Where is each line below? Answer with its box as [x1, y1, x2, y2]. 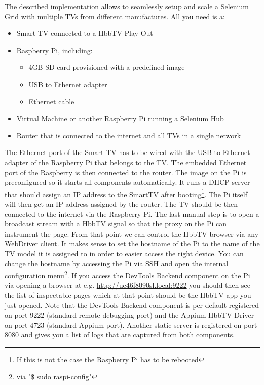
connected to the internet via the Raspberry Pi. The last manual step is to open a [5, 208, 259, 219]
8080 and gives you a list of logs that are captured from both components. [5, 329, 235, 340]
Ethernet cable [28, 96, 74, 106]
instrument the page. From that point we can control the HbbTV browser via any [5, 228, 259, 239]
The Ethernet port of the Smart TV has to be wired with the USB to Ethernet [5, 147, 250, 158]
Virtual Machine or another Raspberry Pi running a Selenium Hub [16, 113, 224, 124]
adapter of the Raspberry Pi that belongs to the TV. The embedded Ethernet [5, 157, 247, 167]
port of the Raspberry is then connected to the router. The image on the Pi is [5, 167, 247, 177]
